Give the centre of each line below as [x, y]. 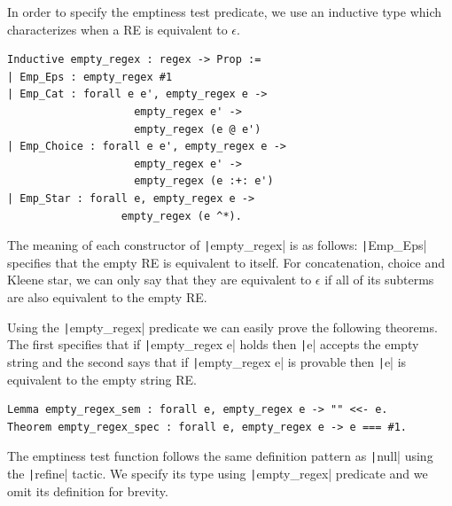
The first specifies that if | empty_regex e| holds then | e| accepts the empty [213, 344]
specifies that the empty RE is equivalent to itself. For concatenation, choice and [226, 262]
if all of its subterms [379, 280]
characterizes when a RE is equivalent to [117, 29]
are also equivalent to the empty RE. [107, 296]
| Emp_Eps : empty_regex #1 [90, 77]
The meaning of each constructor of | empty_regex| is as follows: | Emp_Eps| [217, 245]
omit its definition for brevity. [88, 490]
